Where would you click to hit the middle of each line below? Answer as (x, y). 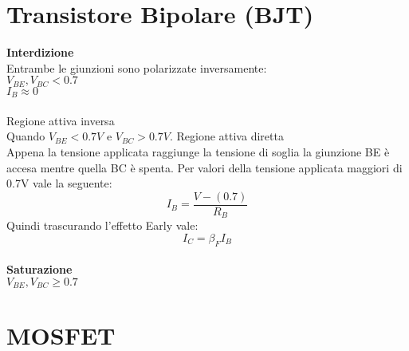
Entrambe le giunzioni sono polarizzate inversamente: (137, 67)
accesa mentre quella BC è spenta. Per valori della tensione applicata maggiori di (204, 167)
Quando (26, 136)
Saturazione (39, 269)
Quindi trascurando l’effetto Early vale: (102, 225)
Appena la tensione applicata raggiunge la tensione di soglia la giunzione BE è (198, 152)
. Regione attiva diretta (226, 136)
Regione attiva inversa (61, 120)
